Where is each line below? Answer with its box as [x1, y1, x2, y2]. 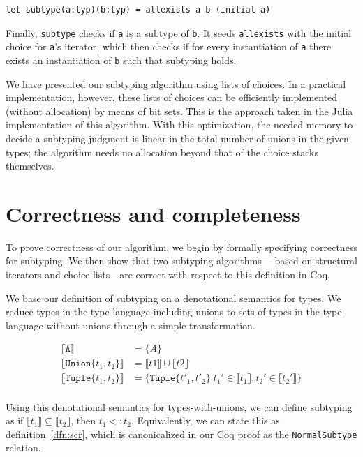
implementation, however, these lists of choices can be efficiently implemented [6, 90, 338, 105]
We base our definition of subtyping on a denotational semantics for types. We [6, 290, 341, 305]
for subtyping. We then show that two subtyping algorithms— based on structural [6, 253, 357, 268]
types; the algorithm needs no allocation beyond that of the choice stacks [6, 144, 318, 159]
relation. [6, 440, 41, 455]
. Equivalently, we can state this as [131, 413, 280, 428]
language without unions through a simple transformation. [6, 317, 255, 332]
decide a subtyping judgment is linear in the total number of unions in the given [6, 130, 349, 145]
